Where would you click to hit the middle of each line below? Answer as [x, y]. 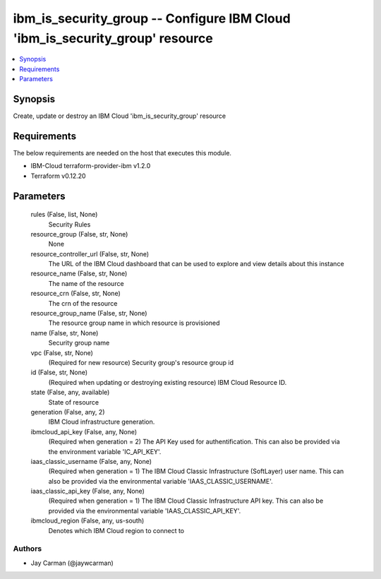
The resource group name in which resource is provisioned [134, 323]
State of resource [74, 402]
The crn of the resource [83, 303]
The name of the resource [86, 283]
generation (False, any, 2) [68, 412]
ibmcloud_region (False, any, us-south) [87, 521]
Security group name [79, 343]
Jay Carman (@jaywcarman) [72, 563]
